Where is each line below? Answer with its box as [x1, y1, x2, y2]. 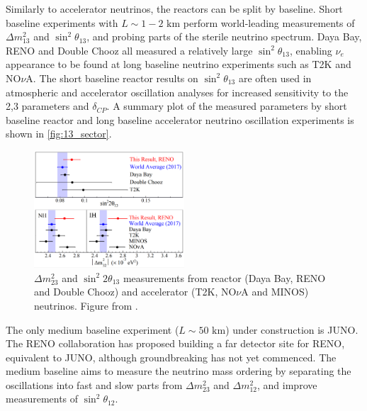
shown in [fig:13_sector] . [6, 126, 112, 141]
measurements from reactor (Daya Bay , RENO [123, 270, 326, 285]
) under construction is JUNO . [225, 322, 358, 337]
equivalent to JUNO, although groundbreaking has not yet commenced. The [6, 349, 337, 364]
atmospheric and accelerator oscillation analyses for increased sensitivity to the [6, 84, 349, 99]
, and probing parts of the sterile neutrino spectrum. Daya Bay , [86, 29, 362, 44]
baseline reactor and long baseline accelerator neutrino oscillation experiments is [6, 112, 354, 127]
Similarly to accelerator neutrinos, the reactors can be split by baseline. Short [6, 1, 343, 16]
